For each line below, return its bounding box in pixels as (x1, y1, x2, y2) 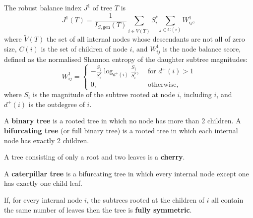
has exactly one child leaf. (4, 178, 82, 188)
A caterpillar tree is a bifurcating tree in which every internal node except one (4, 168, 249, 178)
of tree (92, 2, 113, 12)
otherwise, (147, 81, 179, 88)
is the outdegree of (28, 99, 85, 109)
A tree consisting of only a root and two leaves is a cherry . (4, 152, 185, 162)
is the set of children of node (41, 43, 127, 54)
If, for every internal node (4, 194, 82, 205)
